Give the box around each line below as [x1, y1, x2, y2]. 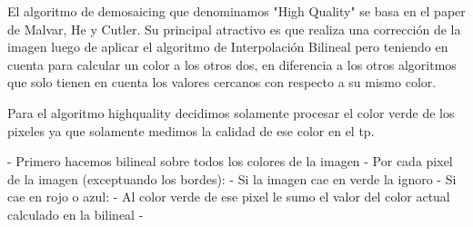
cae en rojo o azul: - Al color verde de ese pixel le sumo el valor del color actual [7, 187, 450, 206]
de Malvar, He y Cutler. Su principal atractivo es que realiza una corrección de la [7, 19, 461, 38]
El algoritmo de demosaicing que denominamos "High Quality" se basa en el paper [7, 2, 466, 20]
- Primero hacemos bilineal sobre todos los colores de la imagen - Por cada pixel [7, 152, 453, 171]
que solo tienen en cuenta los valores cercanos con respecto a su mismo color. [7, 73, 437, 92]
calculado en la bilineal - [7, 204, 144, 223]
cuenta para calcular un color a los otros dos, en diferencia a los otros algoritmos [7, 54, 457, 74]
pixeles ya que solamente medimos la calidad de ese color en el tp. [7, 121, 375, 140]
